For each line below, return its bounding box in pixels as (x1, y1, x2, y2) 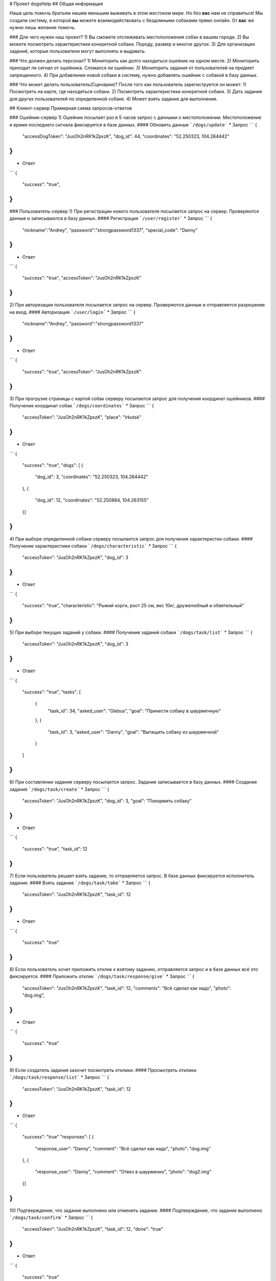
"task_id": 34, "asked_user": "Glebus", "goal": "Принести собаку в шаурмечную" (48, 708, 221, 714)
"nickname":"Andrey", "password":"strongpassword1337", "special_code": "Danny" (22, 227, 198, 233)
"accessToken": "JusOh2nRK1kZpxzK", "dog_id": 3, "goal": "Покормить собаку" (22, 798, 192, 804)
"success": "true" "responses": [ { (22, 1134, 94, 1140)
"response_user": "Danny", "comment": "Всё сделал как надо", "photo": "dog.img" (35, 1145, 211, 1151)
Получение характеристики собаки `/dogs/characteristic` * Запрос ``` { (9, 543, 177, 549)
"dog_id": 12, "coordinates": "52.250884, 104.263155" (35, 497, 149, 503)
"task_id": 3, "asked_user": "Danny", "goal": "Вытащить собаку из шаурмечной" (48, 729, 219, 735)
